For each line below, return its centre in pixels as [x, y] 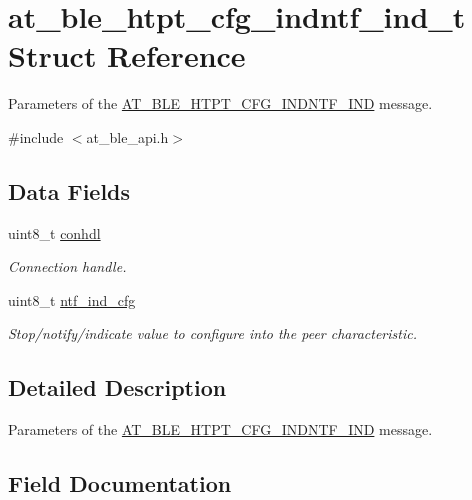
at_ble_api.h [127, 136]
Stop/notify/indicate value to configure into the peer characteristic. [212, 333]
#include [36, 136]
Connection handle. [67, 266]
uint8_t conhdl [54, 232]
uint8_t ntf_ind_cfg [72, 299]
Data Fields [69, 190]
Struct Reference [127, 55]
